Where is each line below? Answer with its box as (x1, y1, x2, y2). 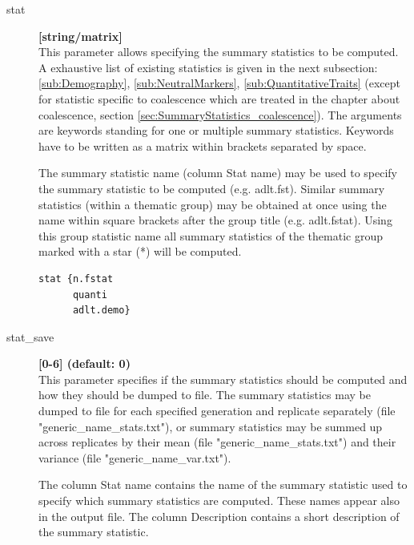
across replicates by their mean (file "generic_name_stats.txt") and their (38, 434, 396, 450)
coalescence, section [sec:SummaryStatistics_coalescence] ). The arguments (38, 106, 402, 123)
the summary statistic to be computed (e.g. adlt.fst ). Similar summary (38, 180, 385, 196)
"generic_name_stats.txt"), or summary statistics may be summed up (38, 418, 383, 434)
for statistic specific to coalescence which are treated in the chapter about (38, 90, 400, 107)
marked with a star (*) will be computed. (38, 243, 242, 260)
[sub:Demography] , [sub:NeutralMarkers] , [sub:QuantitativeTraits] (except (38, 75, 401, 91)
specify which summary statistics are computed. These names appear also (38, 492, 400, 509)
